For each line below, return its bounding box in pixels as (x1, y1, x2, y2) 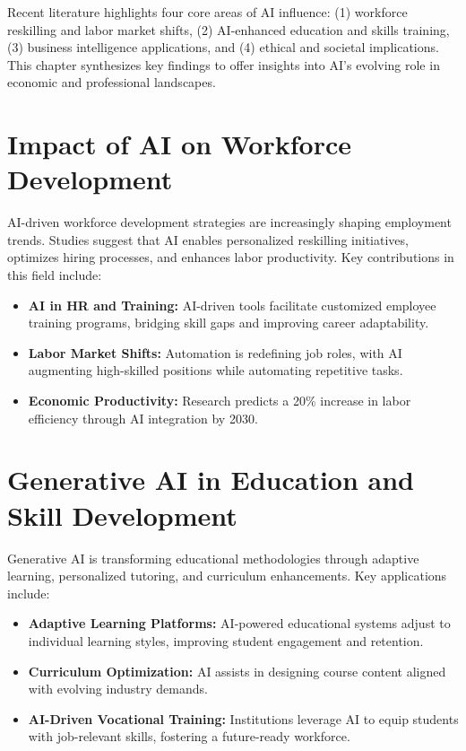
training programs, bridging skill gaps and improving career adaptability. (28, 313, 429, 332)
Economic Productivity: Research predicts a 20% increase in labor (28, 391, 411, 410)
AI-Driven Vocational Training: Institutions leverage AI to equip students (28, 709, 459, 728)
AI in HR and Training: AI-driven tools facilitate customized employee (28, 295, 436, 314)
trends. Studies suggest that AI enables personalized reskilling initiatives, (7, 230, 409, 249)
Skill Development (7, 496, 237, 533)
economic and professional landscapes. (7, 73, 216, 92)
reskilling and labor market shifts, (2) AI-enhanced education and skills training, (7, 20, 450, 39)
